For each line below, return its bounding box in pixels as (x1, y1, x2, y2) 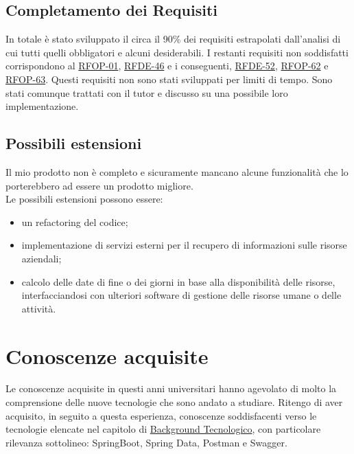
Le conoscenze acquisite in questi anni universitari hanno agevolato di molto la (5, 381, 337, 396)
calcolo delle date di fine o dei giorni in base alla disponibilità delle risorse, (21, 274, 335, 288)
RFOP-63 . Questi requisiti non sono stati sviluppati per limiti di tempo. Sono (5, 71, 333, 86)
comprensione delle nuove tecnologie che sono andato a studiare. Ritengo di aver (5, 395, 343, 409)
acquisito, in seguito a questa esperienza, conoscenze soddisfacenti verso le (5, 408, 317, 422)
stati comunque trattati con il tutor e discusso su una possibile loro (5, 85, 288, 100)
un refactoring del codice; (21, 214, 128, 229)
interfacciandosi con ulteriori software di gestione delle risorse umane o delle (21, 288, 342, 302)
